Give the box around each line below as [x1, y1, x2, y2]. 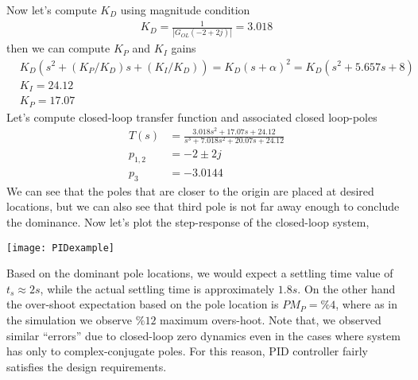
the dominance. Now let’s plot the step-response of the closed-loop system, [6, 214, 370, 231]
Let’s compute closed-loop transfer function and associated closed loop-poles [6, 108, 377, 125]
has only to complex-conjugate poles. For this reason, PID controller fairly [6, 343, 368, 359]
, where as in [335, 296, 398, 312]
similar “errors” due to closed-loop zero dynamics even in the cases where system [6, 327, 401, 343]
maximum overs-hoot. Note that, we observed [160, 312, 381, 328]
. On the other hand [297, 280, 396, 297]
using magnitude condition [120, 2, 250, 17]
